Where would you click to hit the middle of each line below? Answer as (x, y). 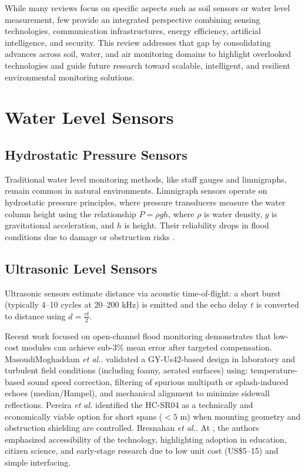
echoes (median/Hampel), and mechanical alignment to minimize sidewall (137, 393)
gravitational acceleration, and (59, 225)
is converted (277, 304)
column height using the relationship (71, 213)
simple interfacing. (38, 462)
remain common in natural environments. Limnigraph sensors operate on (136, 191)
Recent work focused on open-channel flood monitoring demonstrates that (138, 336)
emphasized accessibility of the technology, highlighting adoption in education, (146, 439)
